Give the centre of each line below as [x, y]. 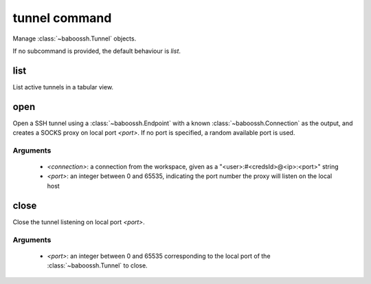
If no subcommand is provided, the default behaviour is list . [97, 51]
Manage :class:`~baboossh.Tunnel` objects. [75, 39]
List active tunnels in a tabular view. [63, 87]
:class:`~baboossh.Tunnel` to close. [97, 265]
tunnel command [62, 18]
